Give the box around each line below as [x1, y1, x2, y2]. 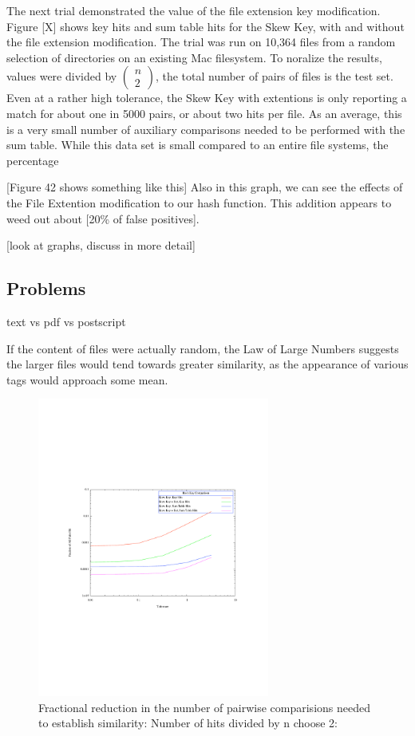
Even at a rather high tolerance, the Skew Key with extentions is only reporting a [6, 89, 407, 106]
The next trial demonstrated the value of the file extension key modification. [6, 2, 381, 18]
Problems [6, 276, 86, 301]
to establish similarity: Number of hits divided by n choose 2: [38, 714, 338, 731]
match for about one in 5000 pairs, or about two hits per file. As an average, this [6, 104, 402, 121]
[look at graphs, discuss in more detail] [6, 237, 196, 254]
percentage [6, 152, 59, 168]
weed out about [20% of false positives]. [6, 210, 200, 226]
